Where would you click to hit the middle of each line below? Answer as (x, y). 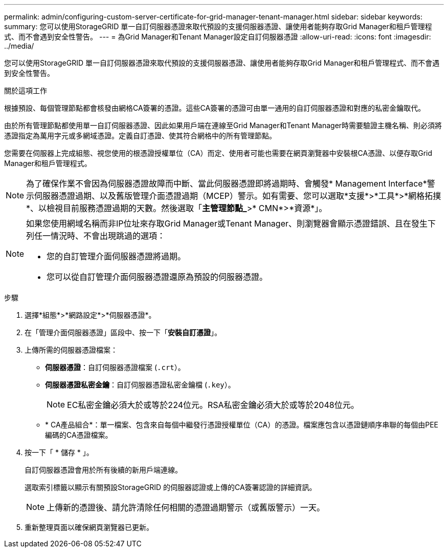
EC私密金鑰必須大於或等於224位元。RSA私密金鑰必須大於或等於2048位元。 (213, 405)
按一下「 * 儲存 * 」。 (59, 452)
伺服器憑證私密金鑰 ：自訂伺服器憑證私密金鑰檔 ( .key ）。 (140, 385)
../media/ (19, 46)
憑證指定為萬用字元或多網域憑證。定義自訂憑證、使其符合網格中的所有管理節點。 (140, 136)
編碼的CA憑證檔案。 (79, 435)
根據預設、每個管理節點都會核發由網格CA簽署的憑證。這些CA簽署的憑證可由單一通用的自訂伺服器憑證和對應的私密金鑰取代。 (215, 108)
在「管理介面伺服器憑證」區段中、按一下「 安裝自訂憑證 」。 (123, 332)
